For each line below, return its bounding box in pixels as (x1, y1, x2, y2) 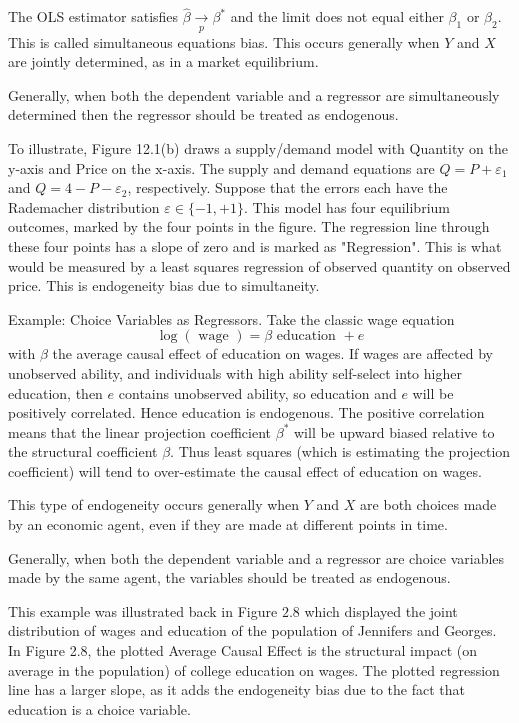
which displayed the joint (304, 600, 458, 621)
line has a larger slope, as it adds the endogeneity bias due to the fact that (8, 679, 466, 700)
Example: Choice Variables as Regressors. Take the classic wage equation (8, 308, 455, 329)
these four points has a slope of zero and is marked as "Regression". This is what (8, 235, 502, 256)
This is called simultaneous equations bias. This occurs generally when (8, 31, 440, 52)
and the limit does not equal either (230, 6, 444, 27)
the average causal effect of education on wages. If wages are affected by (52, 343, 493, 364)
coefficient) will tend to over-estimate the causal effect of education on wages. (8, 460, 482, 481)
